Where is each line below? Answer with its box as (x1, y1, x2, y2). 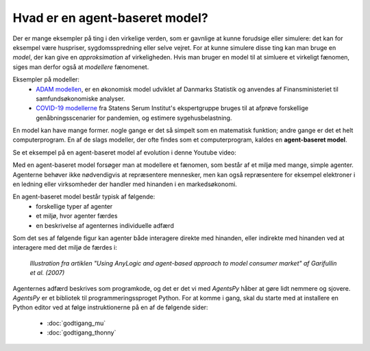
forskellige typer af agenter (36, 202, 113, 210)
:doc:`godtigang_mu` (47, 319, 106, 327)
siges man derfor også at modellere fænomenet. (12, 62, 149, 71)
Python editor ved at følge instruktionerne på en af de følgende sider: (12, 303, 208, 311)
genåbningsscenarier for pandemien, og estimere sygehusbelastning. (36, 114, 232, 122)
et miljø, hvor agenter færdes (36, 212, 118, 220)
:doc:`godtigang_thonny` (47, 328, 116, 337)
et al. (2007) (29, 269, 65, 277)
